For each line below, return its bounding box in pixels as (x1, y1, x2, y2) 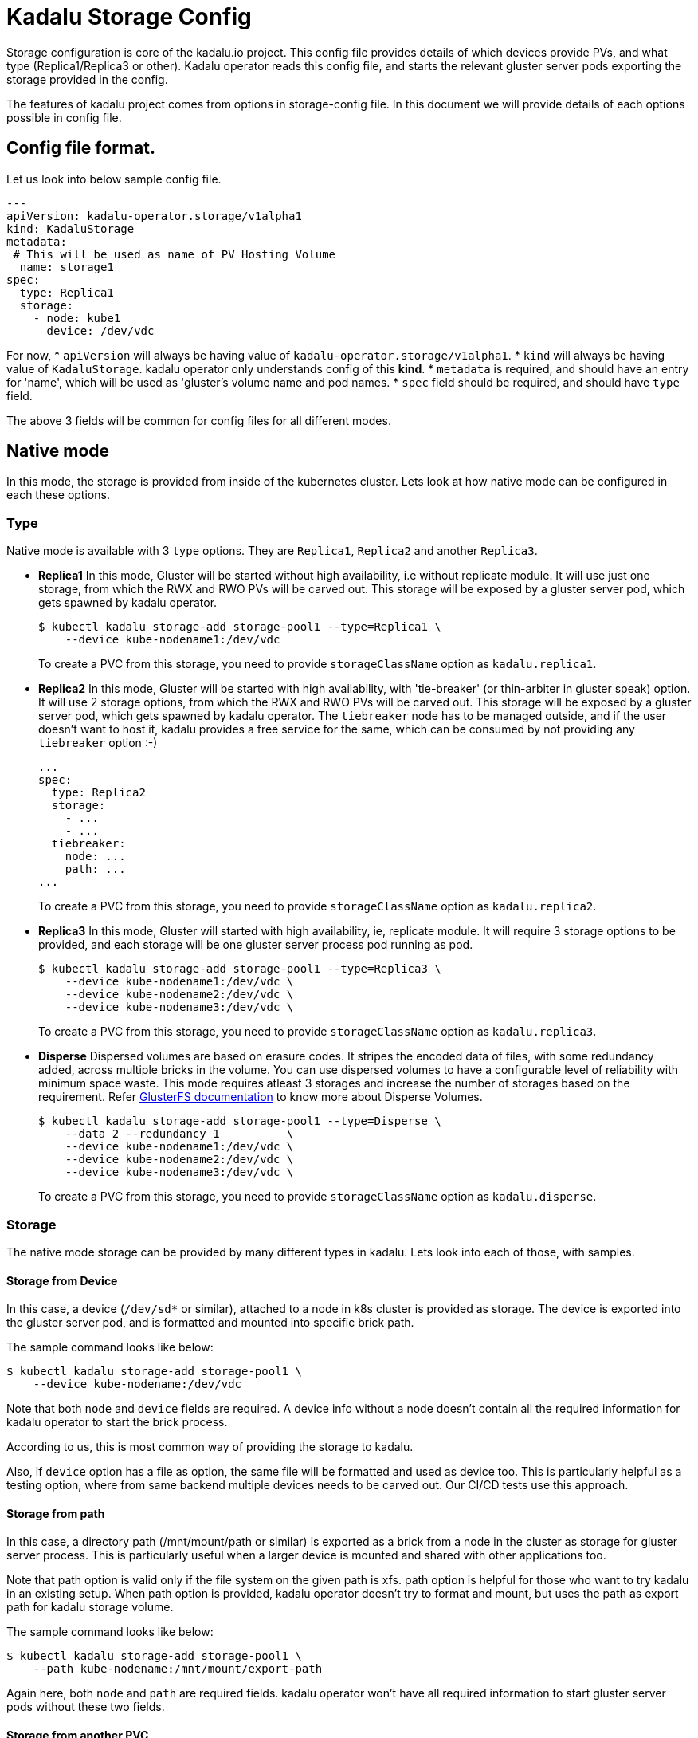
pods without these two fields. (6, 1700, 165, 1714)
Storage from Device (6, 1273, 118, 1288)
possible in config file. (6, 110, 122, 124)
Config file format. (6, 138, 155, 159)
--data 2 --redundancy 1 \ (65, 1127, 294, 1141)
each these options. (6, 488, 110, 502)
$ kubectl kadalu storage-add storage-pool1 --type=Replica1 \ (38, 620, 441, 634)
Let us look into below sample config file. (6, 171, 222, 186)
